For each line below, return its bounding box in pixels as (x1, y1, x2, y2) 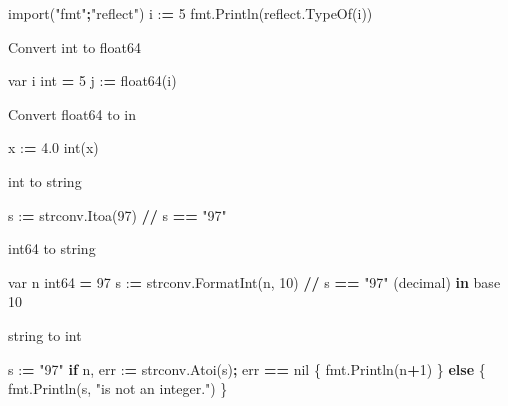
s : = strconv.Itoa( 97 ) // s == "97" (8, 204, 227, 225)
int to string (8, 170, 82, 191)
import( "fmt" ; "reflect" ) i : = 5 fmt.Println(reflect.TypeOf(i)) (8, 3, 373, 23)
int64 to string (8, 238, 96, 259)
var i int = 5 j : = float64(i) (8, 70, 177, 91)
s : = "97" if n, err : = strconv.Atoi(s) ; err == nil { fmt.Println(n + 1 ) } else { (8, 358, 486, 379)
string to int (8, 324, 82, 345)
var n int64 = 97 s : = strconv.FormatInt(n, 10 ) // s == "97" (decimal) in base (8, 271, 501, 292)
